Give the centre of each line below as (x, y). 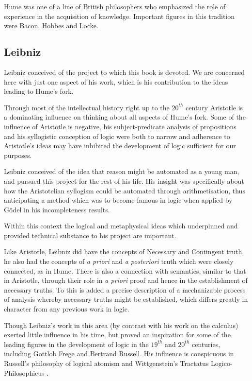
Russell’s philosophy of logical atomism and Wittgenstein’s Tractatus (106, 363)
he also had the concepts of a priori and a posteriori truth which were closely (119, 261)
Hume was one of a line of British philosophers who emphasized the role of (115, 6)
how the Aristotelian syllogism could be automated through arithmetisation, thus (125, 190)
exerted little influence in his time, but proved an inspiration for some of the (117, 335)
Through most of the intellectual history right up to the (87, 107)
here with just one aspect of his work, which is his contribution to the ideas (116, 81)
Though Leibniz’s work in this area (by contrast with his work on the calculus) (121, 325)
